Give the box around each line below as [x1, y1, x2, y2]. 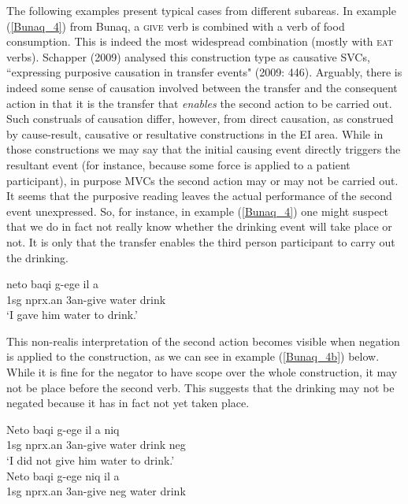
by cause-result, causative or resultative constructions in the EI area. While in [6, 125, 384, 142]
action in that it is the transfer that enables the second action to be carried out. [6, 94, 392, 111]
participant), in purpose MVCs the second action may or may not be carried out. [6, 172, 399, 188]
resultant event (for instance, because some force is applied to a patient [6, 156, 351, 172]
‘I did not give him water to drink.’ [6, 452, 175, 469]
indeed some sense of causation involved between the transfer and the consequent [6, 79, 398, 95]
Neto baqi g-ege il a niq [6, 421, 120, 437]
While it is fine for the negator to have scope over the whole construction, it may [6, 364, 398, 380]
